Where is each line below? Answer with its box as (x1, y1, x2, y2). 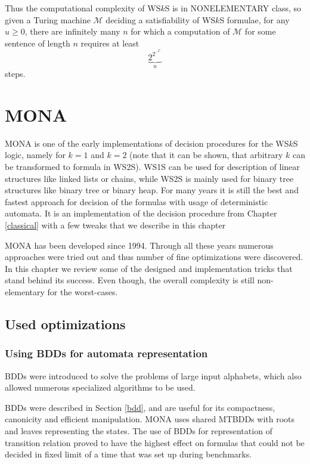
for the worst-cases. (47, 286, 118, 298)
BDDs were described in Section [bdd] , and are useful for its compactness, (5, 401, 275, 413)
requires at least (80, 36, 139, 49)
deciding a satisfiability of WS (106, 13, 216, 26)
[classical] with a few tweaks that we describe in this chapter (5, 219, 226, 231)
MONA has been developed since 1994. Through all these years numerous (5, 239, 274, 251)
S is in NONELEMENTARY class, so (165, 2, 302, 14)
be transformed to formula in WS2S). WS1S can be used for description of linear (5, 160, 300, 173)
